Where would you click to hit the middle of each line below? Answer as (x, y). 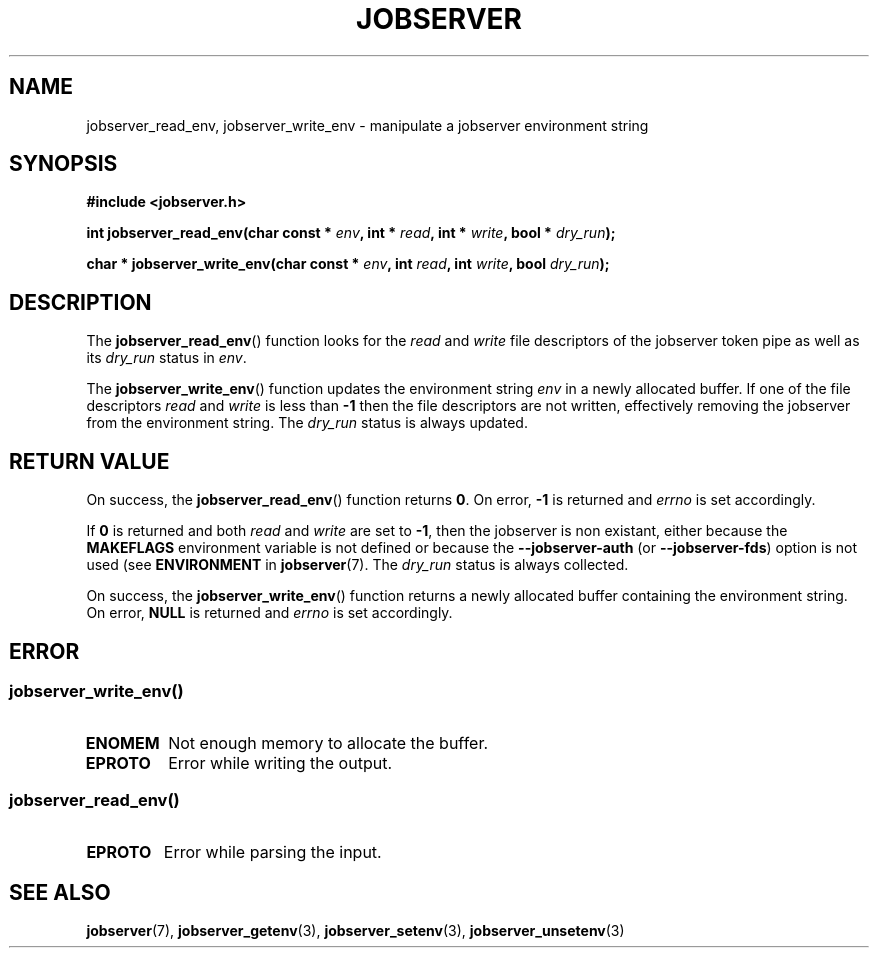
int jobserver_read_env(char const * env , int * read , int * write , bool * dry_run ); (351, 233)
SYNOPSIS (63, 164)
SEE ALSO (60, 892)
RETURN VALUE (89, 461)
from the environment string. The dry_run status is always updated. (307, 423)
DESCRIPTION (80, 302)
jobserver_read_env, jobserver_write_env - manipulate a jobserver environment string (367, 125)
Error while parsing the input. (272, 852)
